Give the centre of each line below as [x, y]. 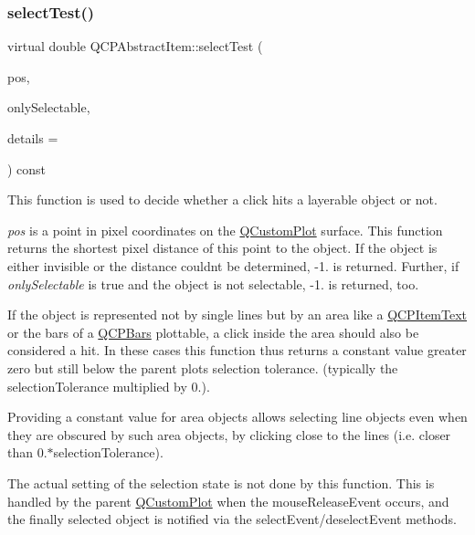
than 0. [27, 452]
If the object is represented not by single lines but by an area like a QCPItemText [237, 315]
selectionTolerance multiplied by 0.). [109, 386]
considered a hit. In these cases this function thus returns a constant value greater [237, 350]
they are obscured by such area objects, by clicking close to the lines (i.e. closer [229, 434]
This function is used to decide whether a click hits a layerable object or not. [222, 199]
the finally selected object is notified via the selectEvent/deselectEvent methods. [232, 519]
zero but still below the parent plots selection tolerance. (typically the [203, 367]
